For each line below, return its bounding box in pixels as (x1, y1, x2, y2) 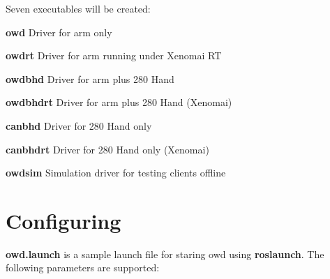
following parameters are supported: (6, 260, 160, 275)
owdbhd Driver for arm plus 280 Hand (6, 71, 174, 86)
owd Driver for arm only (6, 24, 112, 39)
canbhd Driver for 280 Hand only (6, 118, 152, 133)
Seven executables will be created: (6, 1, 151, 15)
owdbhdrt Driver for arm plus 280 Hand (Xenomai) (6, 95, 232, 110)
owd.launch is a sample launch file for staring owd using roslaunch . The (6, 246, 324, 261)
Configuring (6, 206, 121, 234)
